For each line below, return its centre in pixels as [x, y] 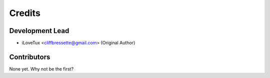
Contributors [30, 57]
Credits [25, 13]
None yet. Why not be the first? [41, 69]
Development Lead [39, 31]
